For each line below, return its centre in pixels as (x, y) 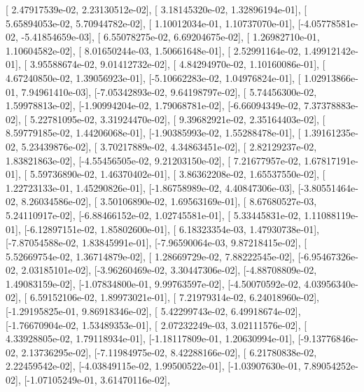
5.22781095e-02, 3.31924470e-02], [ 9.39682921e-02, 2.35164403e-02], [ (177, 119)
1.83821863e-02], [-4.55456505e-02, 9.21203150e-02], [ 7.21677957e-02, (153, 160)
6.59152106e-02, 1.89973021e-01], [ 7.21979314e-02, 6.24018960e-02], (174, 297)
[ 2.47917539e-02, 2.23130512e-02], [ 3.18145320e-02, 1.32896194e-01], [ (156, 9)
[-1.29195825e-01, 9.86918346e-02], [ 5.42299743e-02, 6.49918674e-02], (153, 311)
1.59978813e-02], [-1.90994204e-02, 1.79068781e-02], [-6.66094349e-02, (153, 105)
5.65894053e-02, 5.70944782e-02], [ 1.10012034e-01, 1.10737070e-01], (150, 23)
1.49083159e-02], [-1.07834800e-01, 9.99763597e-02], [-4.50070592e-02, (153, 283)
